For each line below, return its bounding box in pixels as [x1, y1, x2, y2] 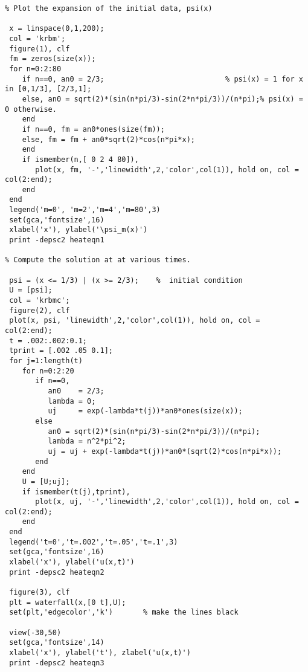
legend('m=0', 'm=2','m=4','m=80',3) [9, 205, 161, 215]
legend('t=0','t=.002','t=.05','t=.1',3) [9, 537, 178, 546]
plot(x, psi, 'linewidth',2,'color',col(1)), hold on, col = [9, 316, 260, 325]
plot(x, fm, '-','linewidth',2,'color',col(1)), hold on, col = [35, 165, 299, 174]
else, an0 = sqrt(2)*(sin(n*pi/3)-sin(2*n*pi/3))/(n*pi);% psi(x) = [22, 94, 303, 103]
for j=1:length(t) [9, 356, 83, 365]
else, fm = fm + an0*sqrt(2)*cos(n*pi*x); [22, 135, 195, 144]
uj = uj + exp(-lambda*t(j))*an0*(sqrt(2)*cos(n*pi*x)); [48, 447, 282, 456]
